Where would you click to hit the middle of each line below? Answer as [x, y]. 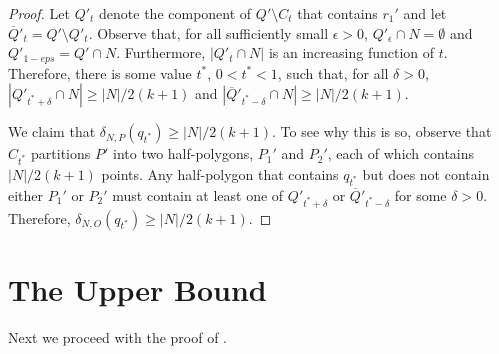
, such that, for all [333, 72]
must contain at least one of [198, 194]
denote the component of [175, 13]
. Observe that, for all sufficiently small [208, 32]
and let [425, 13]
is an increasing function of [351, 52]
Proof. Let [39, 13]
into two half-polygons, [183, 153]
